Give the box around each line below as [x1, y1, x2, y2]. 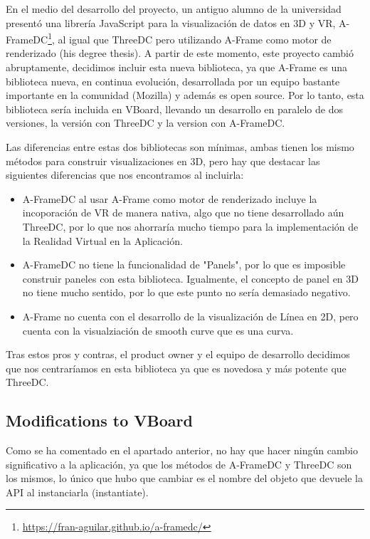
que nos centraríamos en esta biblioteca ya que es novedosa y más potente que [6, 360, 347, 375]
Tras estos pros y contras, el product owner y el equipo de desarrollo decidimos [6, 347, 350, 362]
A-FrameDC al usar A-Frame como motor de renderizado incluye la [22, 191, 317, 206]
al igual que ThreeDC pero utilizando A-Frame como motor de [58, 31, 332, 46]
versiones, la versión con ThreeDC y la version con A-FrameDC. [6, 115, 285, 130]
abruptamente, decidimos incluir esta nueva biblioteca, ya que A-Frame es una [6, 60, 348, 75]
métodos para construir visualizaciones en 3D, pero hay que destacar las [6, 153, 320, 168]
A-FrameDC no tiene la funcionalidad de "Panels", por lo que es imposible [22, 257, 346, 272]
